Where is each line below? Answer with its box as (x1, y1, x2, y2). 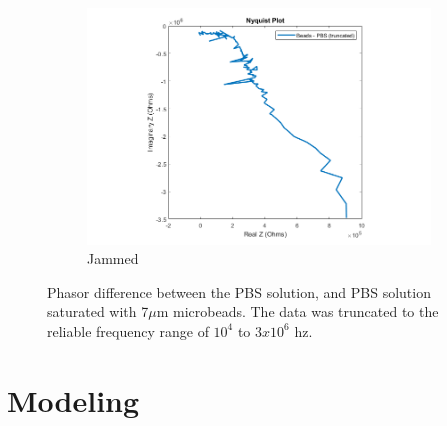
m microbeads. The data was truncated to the (156, 301, 439, 322)
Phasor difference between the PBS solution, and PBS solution (47, 281, 431, 302)
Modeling (7, 379, 140, 420)
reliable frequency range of (47, 320, 209, 341)
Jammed (87, 248, 139, 269)
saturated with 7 (47, 301, 149, 322)
